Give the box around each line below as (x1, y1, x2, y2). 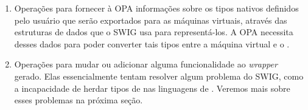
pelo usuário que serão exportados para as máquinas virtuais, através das (14, 13, 287, 26)
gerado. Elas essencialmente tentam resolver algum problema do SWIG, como (14, 69, 304, 82)
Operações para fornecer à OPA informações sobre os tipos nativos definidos (14, 2, 299, 14)
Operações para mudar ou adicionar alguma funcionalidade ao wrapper (14, 58, 278, 70)
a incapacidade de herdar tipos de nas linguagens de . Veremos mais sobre (14, 81, 290, 94)
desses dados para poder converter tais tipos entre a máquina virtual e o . (14, 37, 290, 50)
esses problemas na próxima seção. (14, 94, 143, 106)
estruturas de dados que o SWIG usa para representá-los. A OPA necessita (14, 26, 293, 38)
